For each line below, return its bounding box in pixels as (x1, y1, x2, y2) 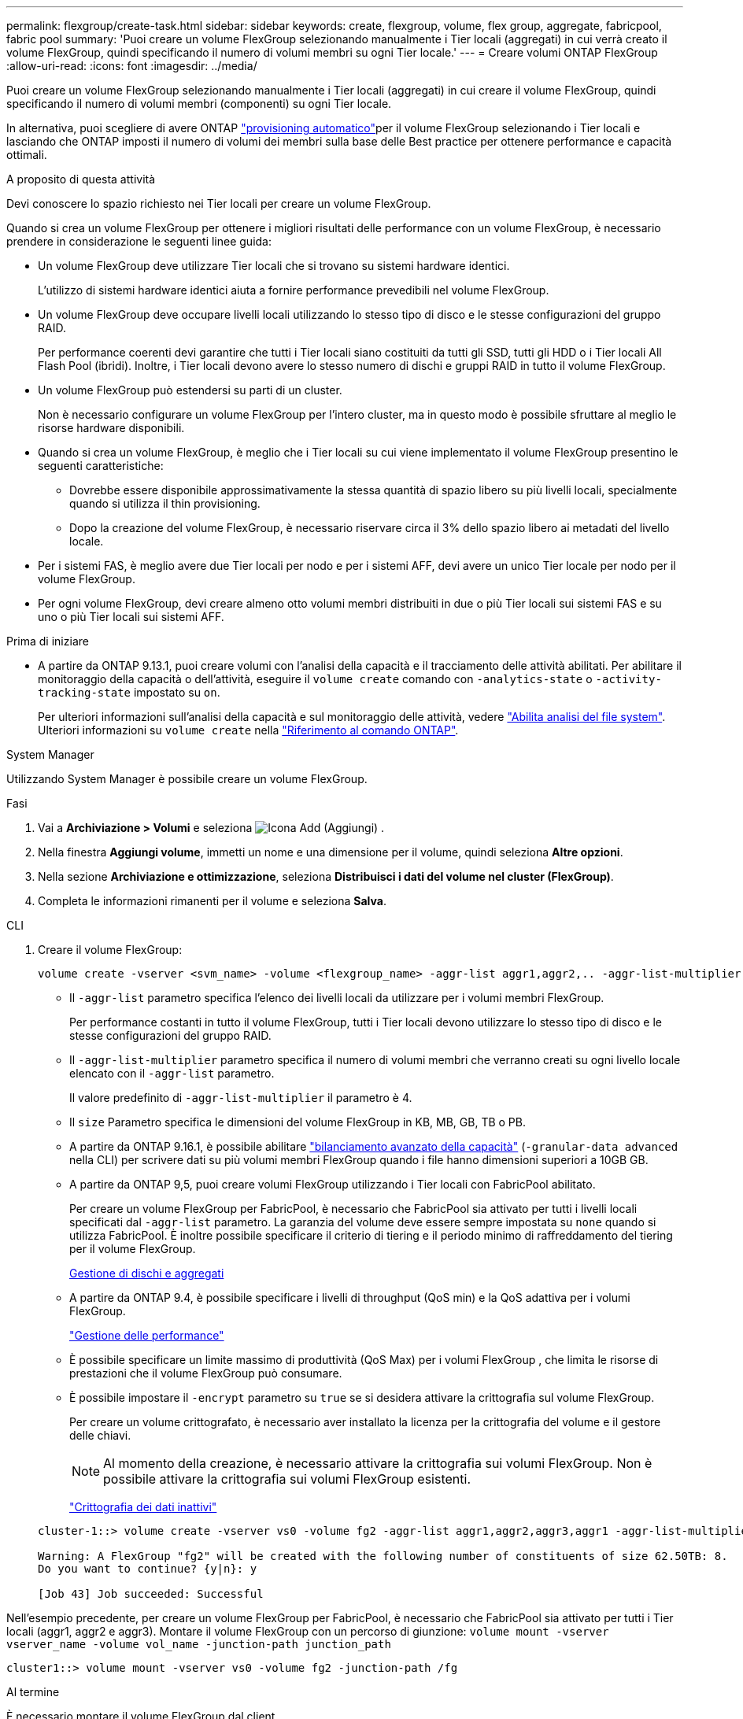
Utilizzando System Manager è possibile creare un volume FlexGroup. (6, 772, 368, 786)
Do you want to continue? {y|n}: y (38, 1562, 257, 1575)
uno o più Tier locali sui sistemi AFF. (38, 610, 224, 623)
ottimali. (6, 148, 47, 161)
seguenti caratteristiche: (38, 459, 164, 472)
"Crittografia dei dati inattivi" (69, 1500, 217, 1514)
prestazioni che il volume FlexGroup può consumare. (69, 1366, 342, 1380)
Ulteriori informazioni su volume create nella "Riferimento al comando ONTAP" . (38, 723, 459, 737)
